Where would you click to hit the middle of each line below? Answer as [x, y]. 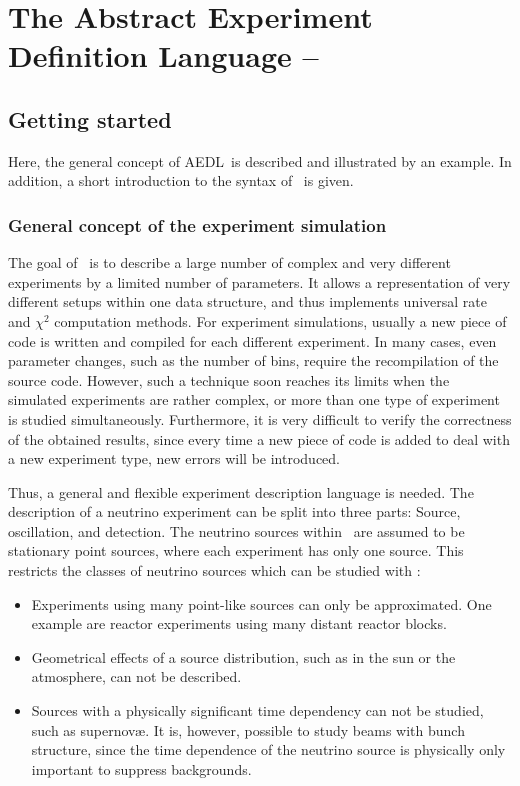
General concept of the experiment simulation [197, 224]
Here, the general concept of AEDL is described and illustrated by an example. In [260, 160]
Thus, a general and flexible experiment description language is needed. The [241, 491]
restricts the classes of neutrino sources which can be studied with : [214, 570]
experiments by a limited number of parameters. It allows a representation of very [259, 281]
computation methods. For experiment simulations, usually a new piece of [280, 320]
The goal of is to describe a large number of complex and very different [229, 262]
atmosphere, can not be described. [136, 676]
